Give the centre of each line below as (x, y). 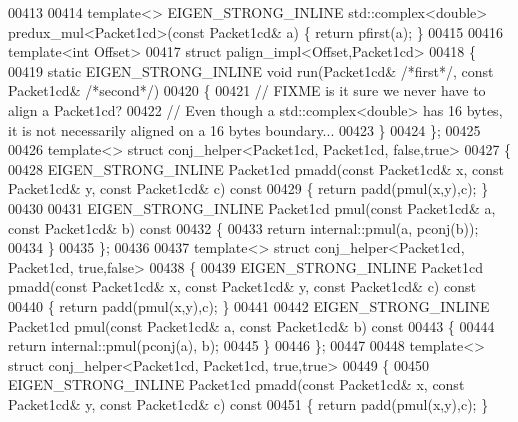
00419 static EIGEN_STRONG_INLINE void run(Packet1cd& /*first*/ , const (251, 70)
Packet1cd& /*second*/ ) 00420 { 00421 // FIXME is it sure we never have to (247, 90)
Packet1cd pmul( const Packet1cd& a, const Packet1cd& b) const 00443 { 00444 (251, 325)
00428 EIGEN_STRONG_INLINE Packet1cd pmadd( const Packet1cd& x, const (256, 168)
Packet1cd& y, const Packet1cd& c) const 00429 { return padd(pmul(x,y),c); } (248, 188)
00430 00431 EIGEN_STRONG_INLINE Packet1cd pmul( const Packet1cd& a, (252, 207)
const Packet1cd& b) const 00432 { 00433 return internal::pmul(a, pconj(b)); (243, 227)
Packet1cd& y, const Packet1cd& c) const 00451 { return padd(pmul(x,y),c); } (248, 403)
